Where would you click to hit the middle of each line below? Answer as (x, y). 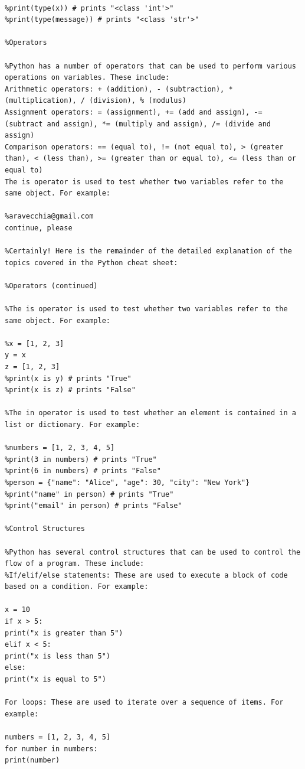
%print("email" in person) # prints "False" (94, 506)
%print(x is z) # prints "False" (70, 390)
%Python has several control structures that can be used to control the (153, 552)
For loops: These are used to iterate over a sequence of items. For (144, 703)
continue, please (39, 228)
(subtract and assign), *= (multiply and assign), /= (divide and (138, 124)
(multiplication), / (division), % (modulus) (96, 101)
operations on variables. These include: (87, 78)
